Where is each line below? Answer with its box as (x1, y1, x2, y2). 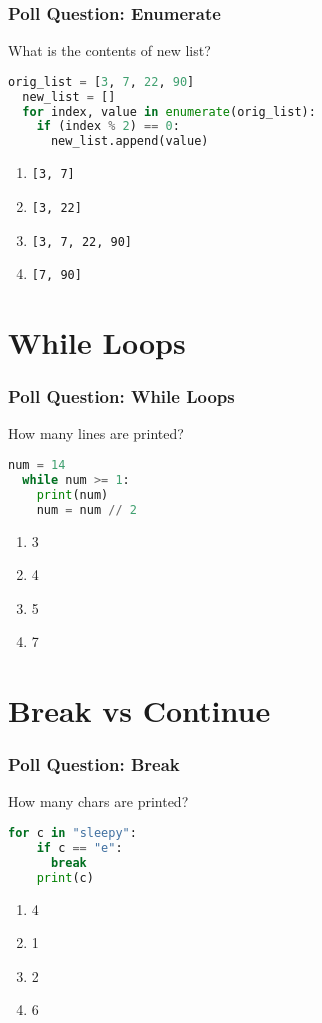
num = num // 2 (36, 502, 137, 517)
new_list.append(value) (50, 134, 209, 149)
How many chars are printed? (8, 791, 189, 812)
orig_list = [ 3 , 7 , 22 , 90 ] (8, 74, 195, 89)
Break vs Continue (8, 690, 271, 731)
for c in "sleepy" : (8, 826, 137, 841)
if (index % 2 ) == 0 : (36, 119, 180, 134)
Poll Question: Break (8, 752, 180, 777)
